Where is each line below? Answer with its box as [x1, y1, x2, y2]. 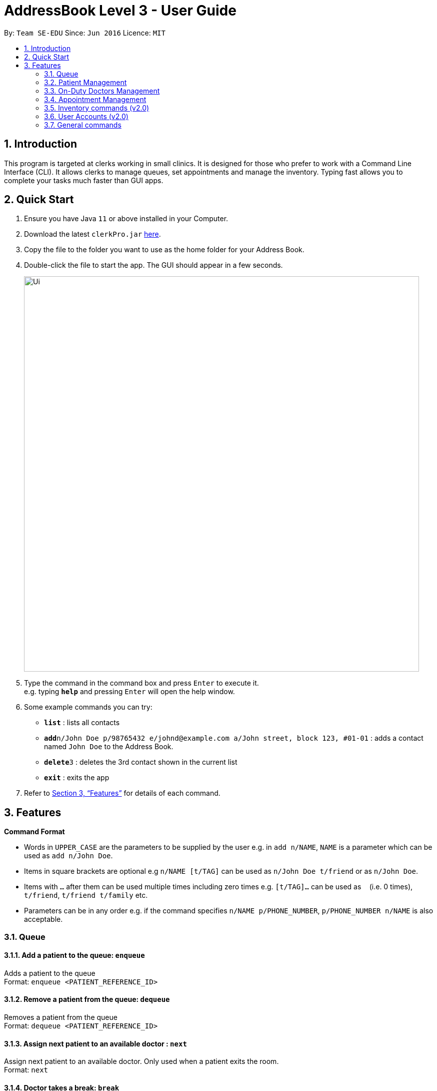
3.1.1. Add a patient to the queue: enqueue [4, 951, 145, 960]
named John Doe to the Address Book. [44, 742, 173, 751]
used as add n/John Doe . [24, 851, 113, 860]
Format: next [4, 1065, 48, 1074]
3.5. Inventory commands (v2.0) [44, 103, 149, 112]
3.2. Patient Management [44, 78, 127, 87]
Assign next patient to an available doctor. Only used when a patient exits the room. [4, 1057, 279, 1066]
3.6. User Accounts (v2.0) [44, 112, 128, 121]
